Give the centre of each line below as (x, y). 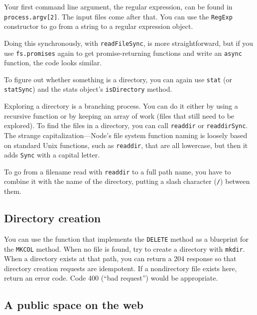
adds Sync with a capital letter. (52, 155)
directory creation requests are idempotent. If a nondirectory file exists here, (121, 268)
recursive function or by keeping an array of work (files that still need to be (119, 115)
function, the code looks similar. (53, 63)
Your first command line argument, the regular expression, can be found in (118, 6)
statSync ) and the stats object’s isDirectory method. (88, 89)
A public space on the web (74, 305)
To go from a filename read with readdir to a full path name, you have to (118, 171)
